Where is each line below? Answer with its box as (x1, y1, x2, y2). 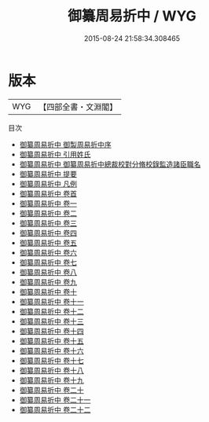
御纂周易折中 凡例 (19, 178, 77, 189)
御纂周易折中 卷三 (19, 218, 77, 228)
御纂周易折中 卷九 (19, 277, 77, 287)
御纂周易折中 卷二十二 (19, 405, 91, 414)
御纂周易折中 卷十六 (19, 346, 84, 355)
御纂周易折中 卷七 (19, 257, 77, 267)
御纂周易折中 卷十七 (19, 355, 84, 365)
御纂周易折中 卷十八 (19, 365, 84, 375)
